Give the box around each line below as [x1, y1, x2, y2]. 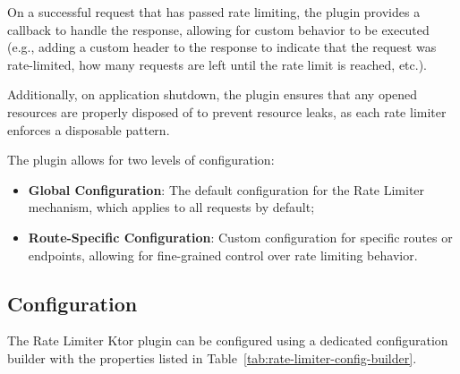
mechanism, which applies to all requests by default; [28, 198, 315, 217]
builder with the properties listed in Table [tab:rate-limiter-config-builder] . [7, 348, 417, 367]
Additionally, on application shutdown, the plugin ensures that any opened [7, 85, 418, 104]
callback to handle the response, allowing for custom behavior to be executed [7, 20, 430, 38]
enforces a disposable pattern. [7, 120, 170, 139]
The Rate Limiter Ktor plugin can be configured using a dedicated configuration [7, 331, 448, 350]
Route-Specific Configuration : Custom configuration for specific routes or [28, 227, 453, 246]
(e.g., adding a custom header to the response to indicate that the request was [7, 38, 437, 56]
